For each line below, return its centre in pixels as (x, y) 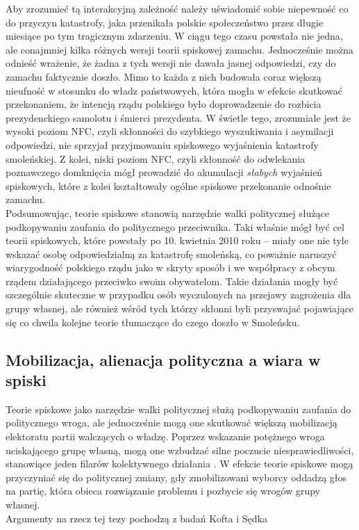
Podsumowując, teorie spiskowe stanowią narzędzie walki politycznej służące (168, 212)
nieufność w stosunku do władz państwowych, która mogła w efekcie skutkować (174, 90)
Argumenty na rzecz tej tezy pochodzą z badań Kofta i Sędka (136, 518)
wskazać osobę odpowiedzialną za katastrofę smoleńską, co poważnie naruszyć (171, 254)
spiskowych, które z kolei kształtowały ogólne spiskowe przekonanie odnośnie (168, 185)
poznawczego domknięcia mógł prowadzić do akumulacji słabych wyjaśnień (164, 172)
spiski (26, 380)
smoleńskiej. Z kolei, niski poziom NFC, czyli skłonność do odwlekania (156, 158)
